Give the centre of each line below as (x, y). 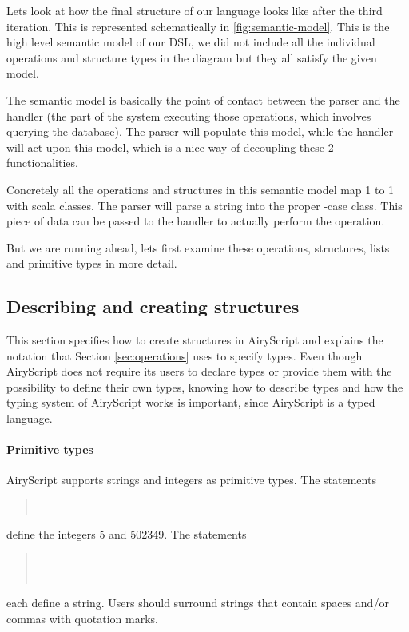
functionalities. (42, 163)
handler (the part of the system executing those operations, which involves (189, 115)
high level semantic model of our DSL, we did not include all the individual (191, 42)
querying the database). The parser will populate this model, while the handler (200, 131)
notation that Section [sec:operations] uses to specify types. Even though (185, 355)
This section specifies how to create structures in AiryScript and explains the (195, 340)
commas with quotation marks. (82, 619)
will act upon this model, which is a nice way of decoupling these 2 (170, 147)
